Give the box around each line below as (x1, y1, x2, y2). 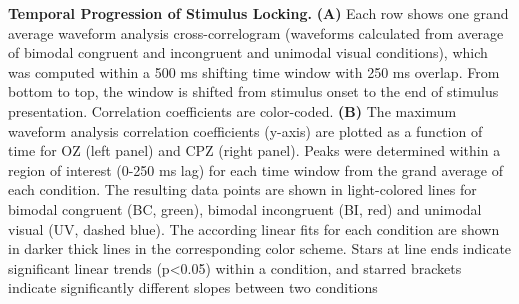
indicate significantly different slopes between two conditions (8, 277, 378, 298)
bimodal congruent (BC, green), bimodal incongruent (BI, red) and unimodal (8, 198, 482, 219)
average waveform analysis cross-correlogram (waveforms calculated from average (8, 22, 504, 43)
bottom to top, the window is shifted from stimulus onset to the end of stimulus (8, 81, 499, 102)
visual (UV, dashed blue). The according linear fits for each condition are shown (8, 218, 500, 239)
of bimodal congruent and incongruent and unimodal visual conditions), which (8, 42, 488, 63)
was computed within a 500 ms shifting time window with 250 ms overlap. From (8, 61, 500, 82)
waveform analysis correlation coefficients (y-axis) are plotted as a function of (8, 120, 483, 141)
